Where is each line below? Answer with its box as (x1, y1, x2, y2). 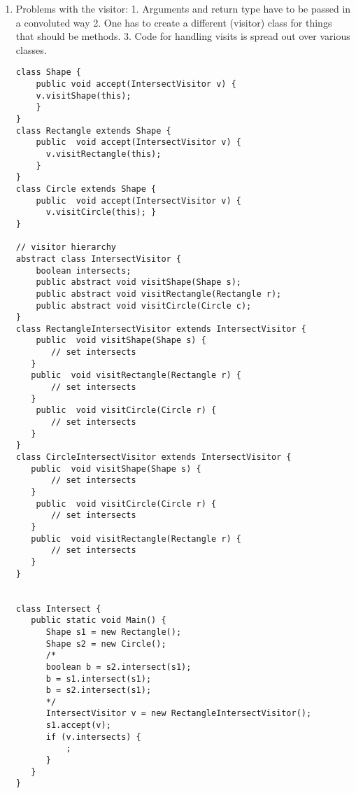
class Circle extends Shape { (15, 183, 157, 194)
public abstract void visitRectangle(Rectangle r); (36, 288, 282, 299)
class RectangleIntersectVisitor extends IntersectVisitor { (15, 323, 307, 334)
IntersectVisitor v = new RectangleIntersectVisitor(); (45, 708, 312, 719)
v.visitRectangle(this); (45, 148, 162, 159)
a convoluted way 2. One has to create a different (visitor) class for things (15, 15, 332, 29)
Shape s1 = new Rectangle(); (45, 626, 182, 637)
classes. (15, 42, 47, 57)
